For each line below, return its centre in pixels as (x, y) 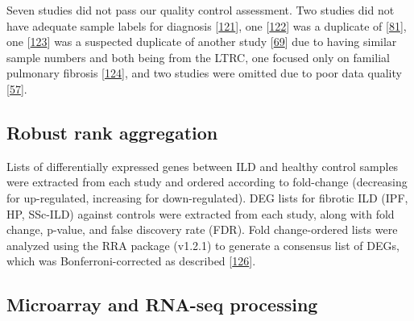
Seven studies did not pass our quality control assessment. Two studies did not (201, 10)
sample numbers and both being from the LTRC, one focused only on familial (198, 57)
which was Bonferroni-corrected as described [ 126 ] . (131, 261)
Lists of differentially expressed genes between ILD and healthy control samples (203, 166)
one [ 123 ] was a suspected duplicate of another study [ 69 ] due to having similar (202, 42)
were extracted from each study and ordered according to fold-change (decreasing (207, 182)
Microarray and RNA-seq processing (162, 304)
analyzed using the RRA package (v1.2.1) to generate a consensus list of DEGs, (203, 245)
